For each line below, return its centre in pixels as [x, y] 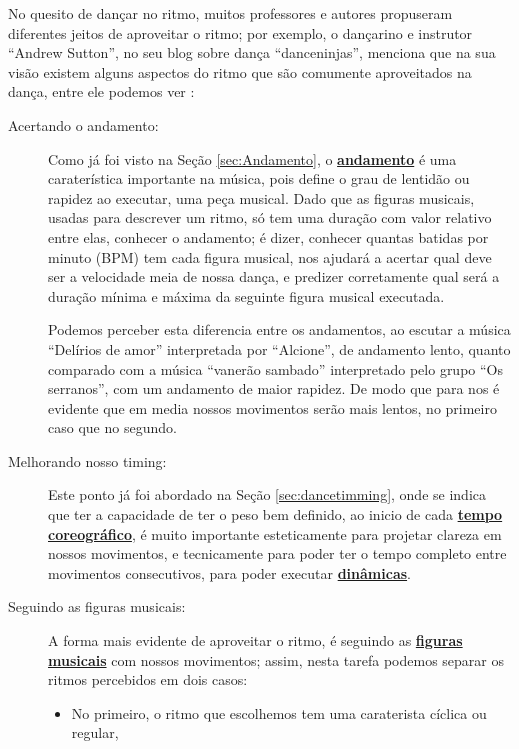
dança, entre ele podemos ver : [101, 91]
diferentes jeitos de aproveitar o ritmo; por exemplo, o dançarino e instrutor [240, 32]
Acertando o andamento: [83, 124]
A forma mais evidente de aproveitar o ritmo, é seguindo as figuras [255, 640]
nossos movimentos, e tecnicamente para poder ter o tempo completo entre [277, 553]
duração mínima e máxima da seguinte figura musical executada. [246, 295]
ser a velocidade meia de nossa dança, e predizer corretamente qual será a [274, 276]
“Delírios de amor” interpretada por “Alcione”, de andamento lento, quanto [279, 348]
